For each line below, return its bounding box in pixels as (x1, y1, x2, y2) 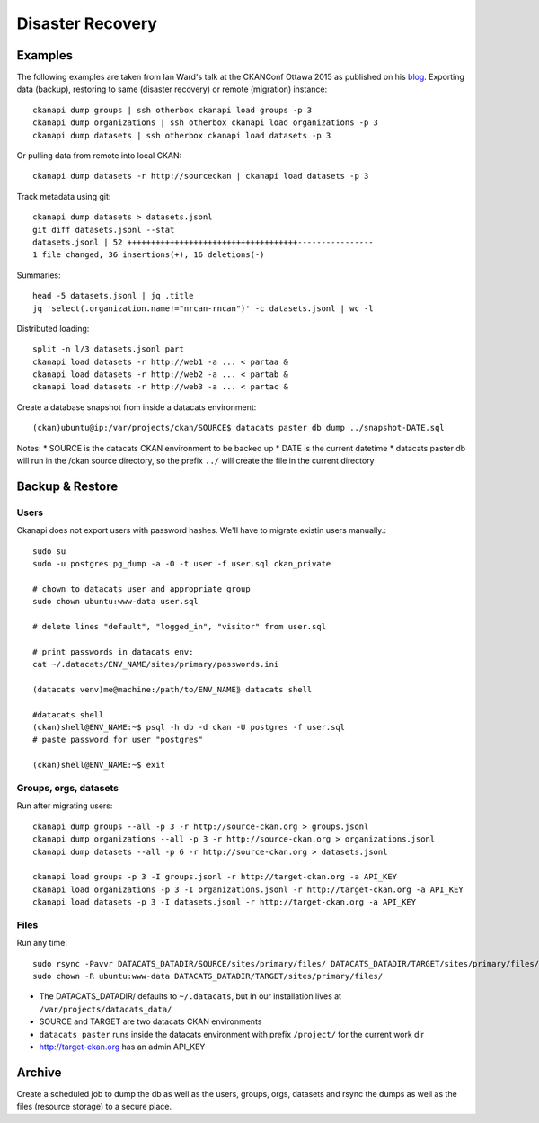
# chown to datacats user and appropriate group (32, 584, 251, 593)
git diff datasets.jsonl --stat (32, 225, 175, 235)
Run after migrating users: (16, 800, 113, 811)
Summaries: (16, 270, 62, 281)
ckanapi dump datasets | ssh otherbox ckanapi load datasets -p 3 (32, 130, 331, 140)
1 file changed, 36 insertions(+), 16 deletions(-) (32, 250, 265, 260)
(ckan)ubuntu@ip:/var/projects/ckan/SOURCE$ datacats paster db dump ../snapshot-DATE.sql (32, 423, 445, 433)
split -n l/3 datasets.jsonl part (32, 344, 184, 354)
